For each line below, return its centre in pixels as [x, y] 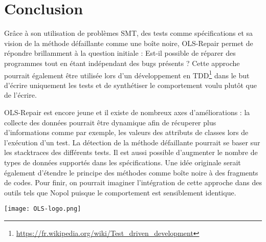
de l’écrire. [20, 95]
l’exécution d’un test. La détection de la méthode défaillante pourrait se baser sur [132, 142]
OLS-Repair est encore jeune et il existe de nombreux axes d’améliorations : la [127, 112]
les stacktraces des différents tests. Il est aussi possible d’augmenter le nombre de [131, 152]
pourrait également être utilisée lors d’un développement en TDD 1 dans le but [127, 74]
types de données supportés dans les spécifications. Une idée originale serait [123, 162]
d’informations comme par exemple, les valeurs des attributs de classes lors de [126, 132]
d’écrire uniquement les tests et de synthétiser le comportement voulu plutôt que [131, 85]
